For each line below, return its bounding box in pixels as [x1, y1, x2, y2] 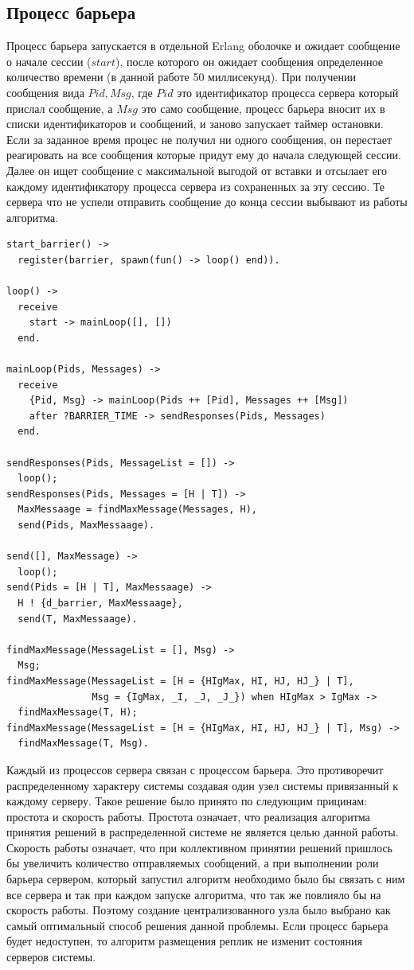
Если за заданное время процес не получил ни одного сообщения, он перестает [6, 131, 393, 147]
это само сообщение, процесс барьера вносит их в [141, 99, 385, 116]
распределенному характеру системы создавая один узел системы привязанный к [6, 777, 399, 793]
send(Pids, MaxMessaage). [18, 520, 155, 532]
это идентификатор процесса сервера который [177, 84, 399, 100]
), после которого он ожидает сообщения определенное [115, 53, 383, 69]
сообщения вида [6, 84, 84, 100]
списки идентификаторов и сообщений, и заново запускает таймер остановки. [6, 115, 384, 132]
